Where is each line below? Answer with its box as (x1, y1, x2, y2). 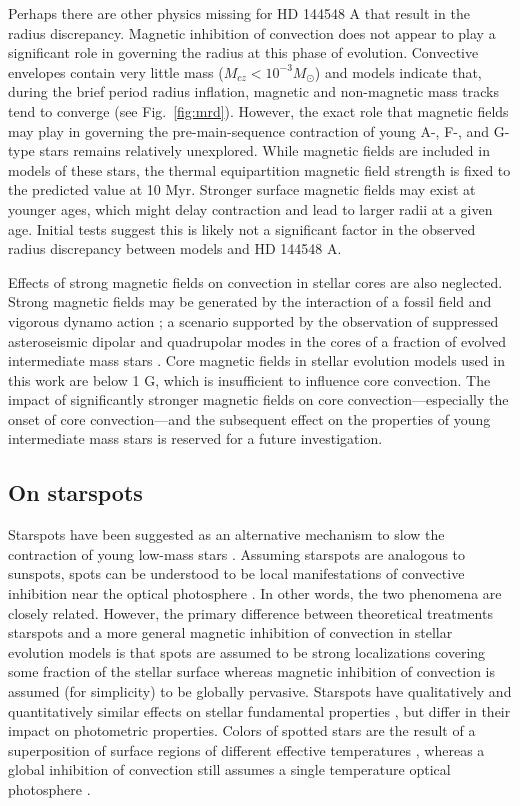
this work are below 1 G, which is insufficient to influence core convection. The (8, 369, 491, 390)
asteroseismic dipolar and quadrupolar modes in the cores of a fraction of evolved (8, 330, 507, 351)
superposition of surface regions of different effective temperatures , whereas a (8, 739, 485, 760)
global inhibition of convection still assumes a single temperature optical (8, 759, 451, 780)
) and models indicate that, (314, 61, 482, 82)
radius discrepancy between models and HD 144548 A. (8, 238, 342, 259)
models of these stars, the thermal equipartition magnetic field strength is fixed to (8, 159, 511, 180)
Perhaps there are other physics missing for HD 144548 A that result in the (8, 3, 470, 23)
